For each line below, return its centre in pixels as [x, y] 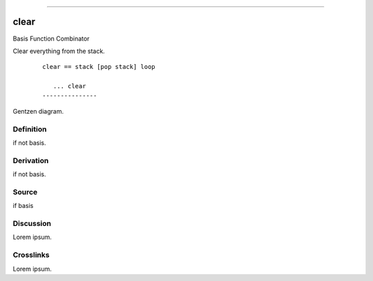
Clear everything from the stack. [59, 51]
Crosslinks [31, 255]
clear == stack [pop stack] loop [99, 67]
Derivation [31, 160]
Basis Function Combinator [51, 39]
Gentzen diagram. [38, 111]
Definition [30, 129]
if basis [23, 206]
